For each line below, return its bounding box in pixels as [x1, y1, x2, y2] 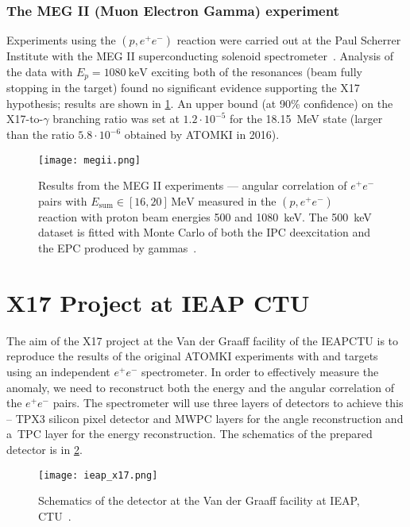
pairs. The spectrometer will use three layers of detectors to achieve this [52, 394, 404, 411]
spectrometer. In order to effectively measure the [141, 363, 379, 379]
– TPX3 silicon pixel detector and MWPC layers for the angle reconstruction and [6, 410, 404, 426]
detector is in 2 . [6, 440, 83, 457]
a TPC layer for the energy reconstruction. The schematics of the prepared [6, 425, 373, 442]
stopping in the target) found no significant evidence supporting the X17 [6, 79, 360, 96]
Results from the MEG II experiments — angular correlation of [38, 177, 347, 194]
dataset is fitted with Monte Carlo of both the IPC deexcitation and [38, 224, 371, 240]
